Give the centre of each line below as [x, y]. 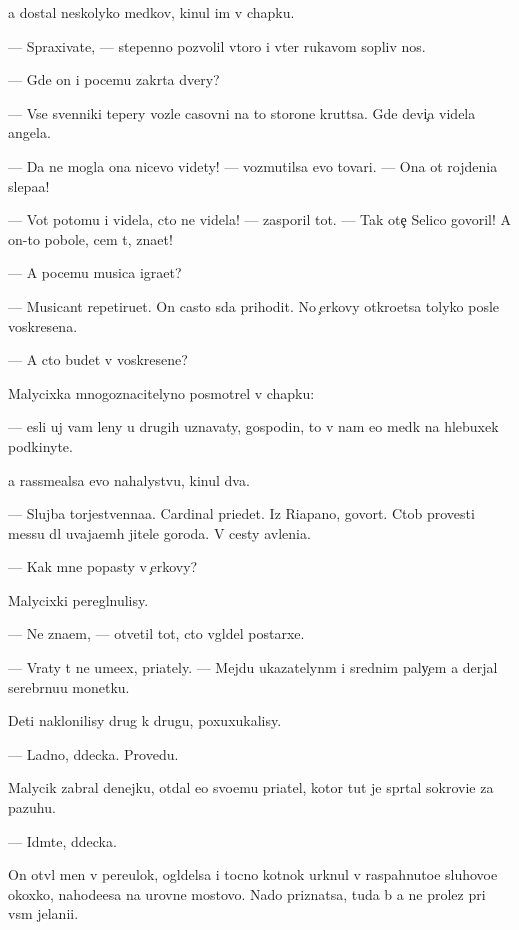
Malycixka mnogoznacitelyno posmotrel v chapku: [161, 392]
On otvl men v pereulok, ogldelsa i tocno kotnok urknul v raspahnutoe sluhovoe [253, 874]
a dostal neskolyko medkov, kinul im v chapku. [151, 12]
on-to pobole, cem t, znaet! [90, 238]
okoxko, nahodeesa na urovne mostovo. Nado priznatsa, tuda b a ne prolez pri [247, 893]
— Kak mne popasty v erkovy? [103, 566]
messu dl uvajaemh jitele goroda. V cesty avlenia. [159, 532]
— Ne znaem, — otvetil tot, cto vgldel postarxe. [156, 633]
